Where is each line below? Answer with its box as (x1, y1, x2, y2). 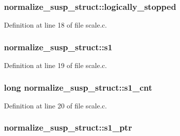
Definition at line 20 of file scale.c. (4, 100, 107, 110)
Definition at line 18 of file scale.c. (4, 20, 107, 30)
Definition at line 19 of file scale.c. (4, 60, 107, 70)
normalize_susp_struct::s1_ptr (4, 121, 132, 134)
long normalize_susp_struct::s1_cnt (4, 81, 152, 93)
